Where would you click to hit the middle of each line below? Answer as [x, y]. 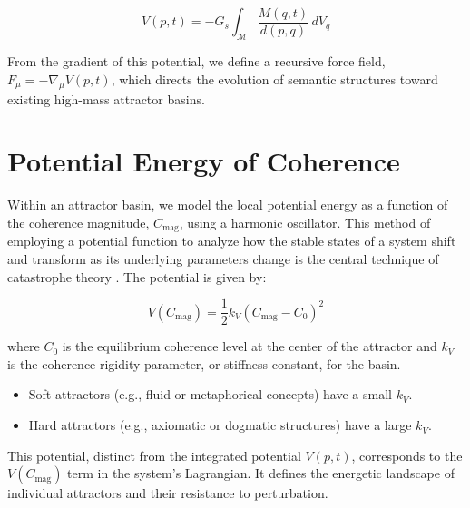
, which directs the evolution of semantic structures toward [274, 78]
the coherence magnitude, [78, 222]
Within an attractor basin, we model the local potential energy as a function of [228, 205]
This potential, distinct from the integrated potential [154, 455]
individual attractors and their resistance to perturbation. [168, 493]
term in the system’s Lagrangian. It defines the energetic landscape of [261, 473]
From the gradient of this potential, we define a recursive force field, [196, 61]
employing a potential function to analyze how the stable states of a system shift [232, 241]
